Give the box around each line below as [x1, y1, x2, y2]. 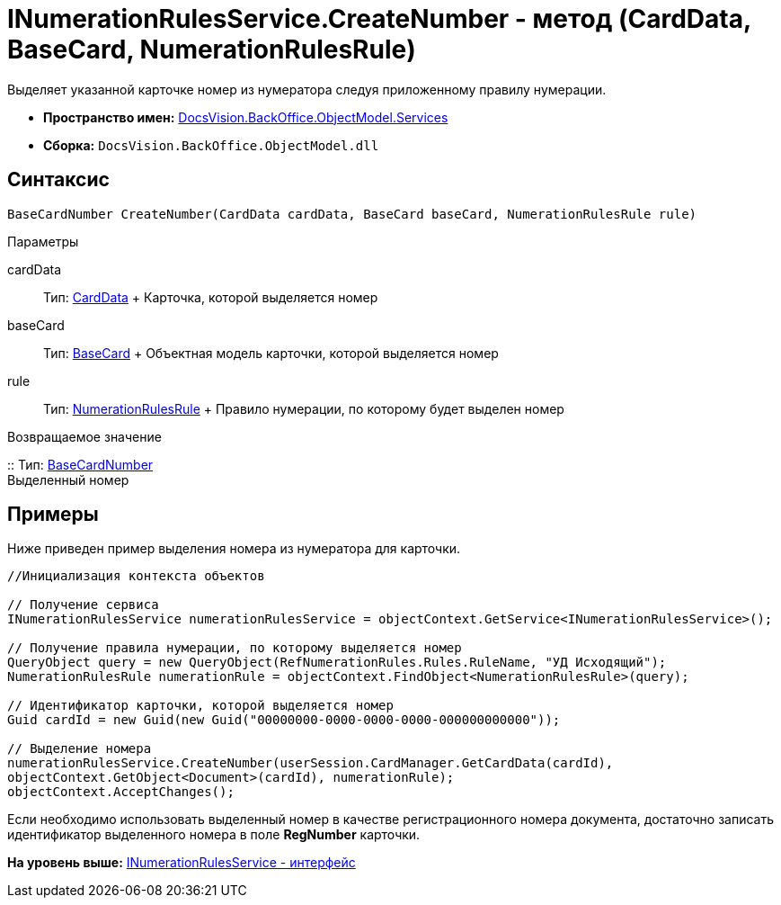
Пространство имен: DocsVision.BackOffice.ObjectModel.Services [43, 109, 448, 125]
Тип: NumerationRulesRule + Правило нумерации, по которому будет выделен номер [43, 400, 564, 417]
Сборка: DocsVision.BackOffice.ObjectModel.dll [43, 137, 379, 153]
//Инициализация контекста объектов [7, 569, 265, 584]
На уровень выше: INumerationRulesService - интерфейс [7, 855, 356, 871]
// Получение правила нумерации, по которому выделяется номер [7, 641, 462, 656]
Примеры [7, 503, 99, 526]
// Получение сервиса [7, 597, 159, 613]
